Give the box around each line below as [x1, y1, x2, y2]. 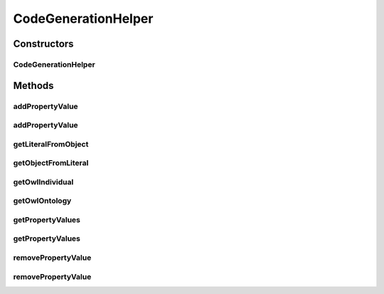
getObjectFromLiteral [13, 158, 89, 168]
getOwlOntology [13, 196, 72, 206]
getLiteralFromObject [13, 139, 89, 149]
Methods [13, 79, 54, 92]
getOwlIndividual [13, 177, 74, 187]
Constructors [13, 38, 74, 50]
